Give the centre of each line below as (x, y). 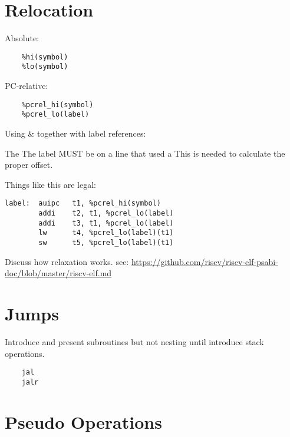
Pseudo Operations (83, 421)
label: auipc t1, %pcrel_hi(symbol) (83, 203)
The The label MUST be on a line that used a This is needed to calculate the (145, 153)
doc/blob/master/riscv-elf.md (58, 273)
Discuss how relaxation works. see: (67, 261)
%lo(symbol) (45, 67)
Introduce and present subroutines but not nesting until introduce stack (134, 341)
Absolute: (22, 38)
